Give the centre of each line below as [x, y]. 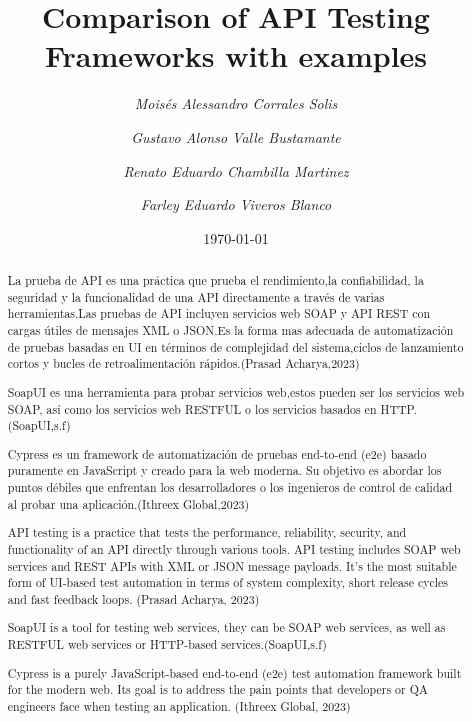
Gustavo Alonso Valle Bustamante [236, 136]
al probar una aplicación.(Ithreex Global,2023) [128, 503]
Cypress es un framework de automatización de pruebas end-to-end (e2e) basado [217, 453]
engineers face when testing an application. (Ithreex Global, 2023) [179, 705]
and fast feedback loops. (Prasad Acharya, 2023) [133, 598]
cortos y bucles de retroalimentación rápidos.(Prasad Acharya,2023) [183, 363]
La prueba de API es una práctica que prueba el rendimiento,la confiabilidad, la [215, 280]
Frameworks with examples [236, 55]
